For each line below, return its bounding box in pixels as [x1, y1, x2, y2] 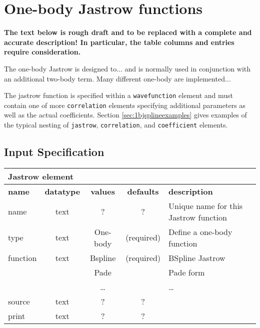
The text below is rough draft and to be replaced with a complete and [4, 27, 252, 37]
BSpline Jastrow [168, 251, 225, 263]
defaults [127, 185, 159, 197]
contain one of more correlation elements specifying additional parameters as [4, 99, 245, 110]
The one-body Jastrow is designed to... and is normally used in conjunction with [4, 63, 251, 73]
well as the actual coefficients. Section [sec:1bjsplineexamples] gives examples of [4, 109, 247, 120]
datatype [44, 185, 80, 197]
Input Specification [4, 144, 104, 159]
